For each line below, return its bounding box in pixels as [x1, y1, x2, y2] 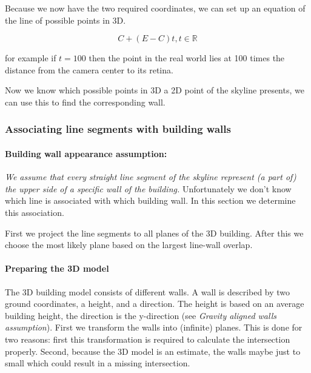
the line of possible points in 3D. [5, 13, 126, 26]
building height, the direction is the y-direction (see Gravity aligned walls [5, 309, 276, 321]
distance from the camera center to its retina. [5, 63, 173, 76]
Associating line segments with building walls [5, 121, 231, 136]
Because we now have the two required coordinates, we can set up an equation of [5, 2, 306, 14]
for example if [5, 52, 56, 64]
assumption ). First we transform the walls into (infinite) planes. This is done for [5, 321, 303, 334]
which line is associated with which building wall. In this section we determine [5, 194, 296, 207]
